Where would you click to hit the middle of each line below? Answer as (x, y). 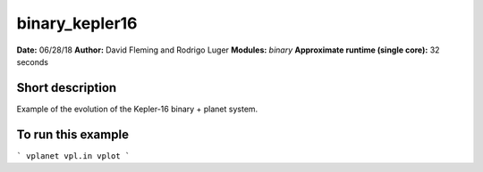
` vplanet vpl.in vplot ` (73, 156)
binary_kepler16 (77, 23)
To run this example (73, 134)
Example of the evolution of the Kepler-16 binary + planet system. (137, 109)
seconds (33, 61)
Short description (67, 88)
